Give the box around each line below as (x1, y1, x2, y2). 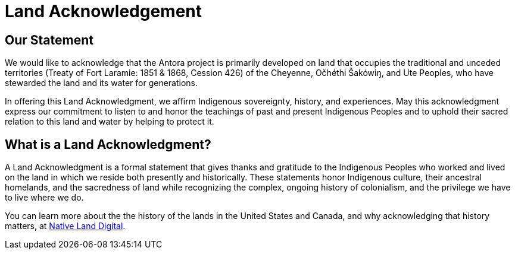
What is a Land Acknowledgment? (5, 136, 211, 152)
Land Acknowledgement (5, 1, 202, 21)
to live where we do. (5, 192, 84, 203)
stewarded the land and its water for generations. (5, 78, 198, 88)
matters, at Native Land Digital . (5, 221, 126, 231)
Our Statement (5, 32, 93, 47)
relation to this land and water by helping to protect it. (5, 116, 214, 127)
